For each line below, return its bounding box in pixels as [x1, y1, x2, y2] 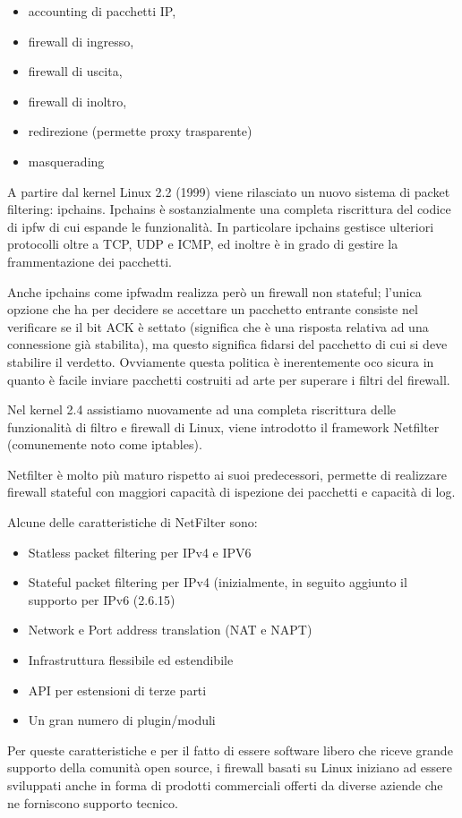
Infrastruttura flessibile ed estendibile [28, 651, 234, 669]
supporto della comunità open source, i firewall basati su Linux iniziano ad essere [7, 758, 453, 777]
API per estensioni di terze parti [28, 680, 207, 699]
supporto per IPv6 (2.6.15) [28, 590, 175, 609]
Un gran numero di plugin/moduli [28, 711, 216, 729]
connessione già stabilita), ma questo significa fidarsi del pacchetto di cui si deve [7, 335, 448, 354]
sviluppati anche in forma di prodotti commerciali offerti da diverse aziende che [7, 776, 443, 794]
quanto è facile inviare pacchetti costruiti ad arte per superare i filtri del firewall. [7, 370, 450, 388]
